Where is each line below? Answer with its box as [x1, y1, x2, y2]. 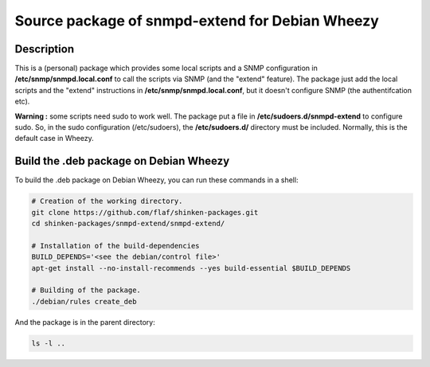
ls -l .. [31, 338, 66, 348]
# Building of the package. [31, 286, 141, 295]
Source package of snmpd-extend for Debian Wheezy [14, 12, 380, 29]
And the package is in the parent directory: [14, 317, 155, 326]
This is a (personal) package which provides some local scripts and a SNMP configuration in [14, 64, 318, 73]
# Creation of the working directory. [31, 197, 183, 206]
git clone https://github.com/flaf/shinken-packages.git [31, 208, 259, 217]
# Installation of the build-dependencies [31, 241, 200, 250]
